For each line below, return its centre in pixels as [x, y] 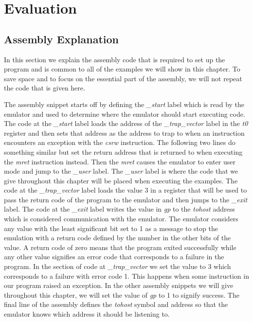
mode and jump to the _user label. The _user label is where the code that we [121, 171]
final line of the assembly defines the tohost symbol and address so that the [116, 304]
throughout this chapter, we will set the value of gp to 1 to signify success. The [122, 295]
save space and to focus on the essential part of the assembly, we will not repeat [123, 78]
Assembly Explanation [61, 39]
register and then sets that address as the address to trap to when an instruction [124, 133]
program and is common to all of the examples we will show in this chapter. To [122, 69]
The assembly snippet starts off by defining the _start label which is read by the [124, 104]
